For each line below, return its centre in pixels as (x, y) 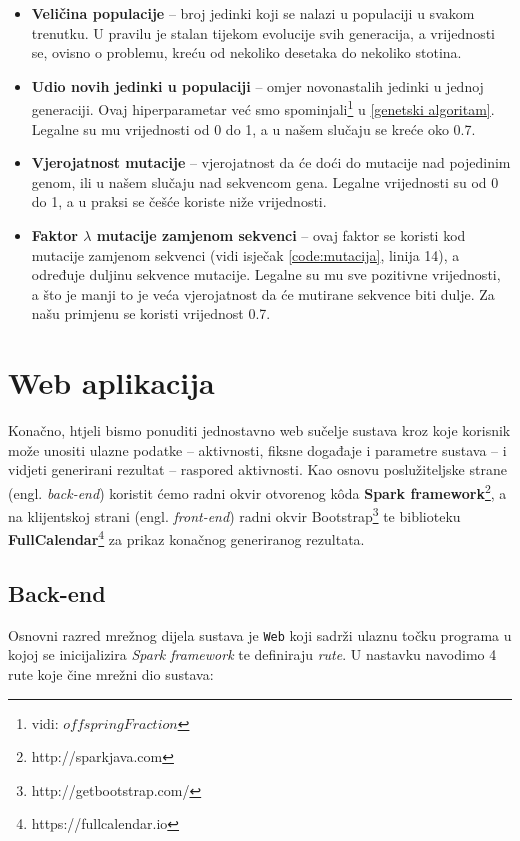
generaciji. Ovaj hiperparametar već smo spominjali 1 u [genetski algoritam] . (263, 108)
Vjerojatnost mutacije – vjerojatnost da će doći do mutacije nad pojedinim (271, 162)
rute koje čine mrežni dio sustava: (111, 674)
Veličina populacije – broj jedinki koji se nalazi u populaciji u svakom (253, 13)
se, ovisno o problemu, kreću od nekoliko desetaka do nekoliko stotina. (246, 52)
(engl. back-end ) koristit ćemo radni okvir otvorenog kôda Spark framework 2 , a (257, 491)
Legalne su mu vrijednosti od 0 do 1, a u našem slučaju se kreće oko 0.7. (253, 128)
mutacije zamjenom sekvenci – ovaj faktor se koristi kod (281, 235)
